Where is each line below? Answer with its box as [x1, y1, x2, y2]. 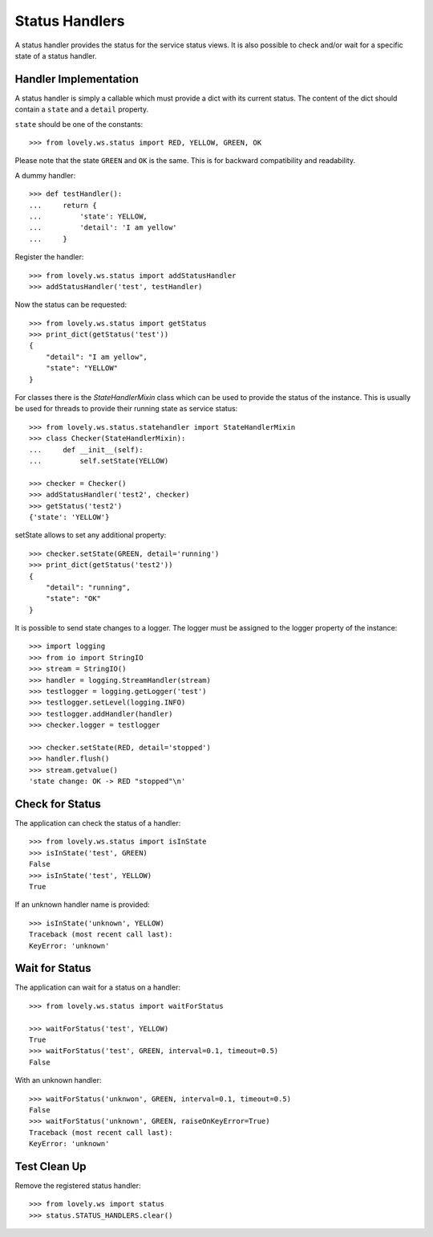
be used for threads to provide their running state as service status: [14, 404, 238, 414]
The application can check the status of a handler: [14, 819, 181, 828]
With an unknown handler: [14, 1076, 102, 1085]
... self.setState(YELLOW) [29, 456, 169, 465]
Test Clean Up [14, 1159, 87, 1173]
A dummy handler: [14, 170, 76, 180]
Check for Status [14, 797, 102, 810]
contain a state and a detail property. [14, 104, 149, 114]
